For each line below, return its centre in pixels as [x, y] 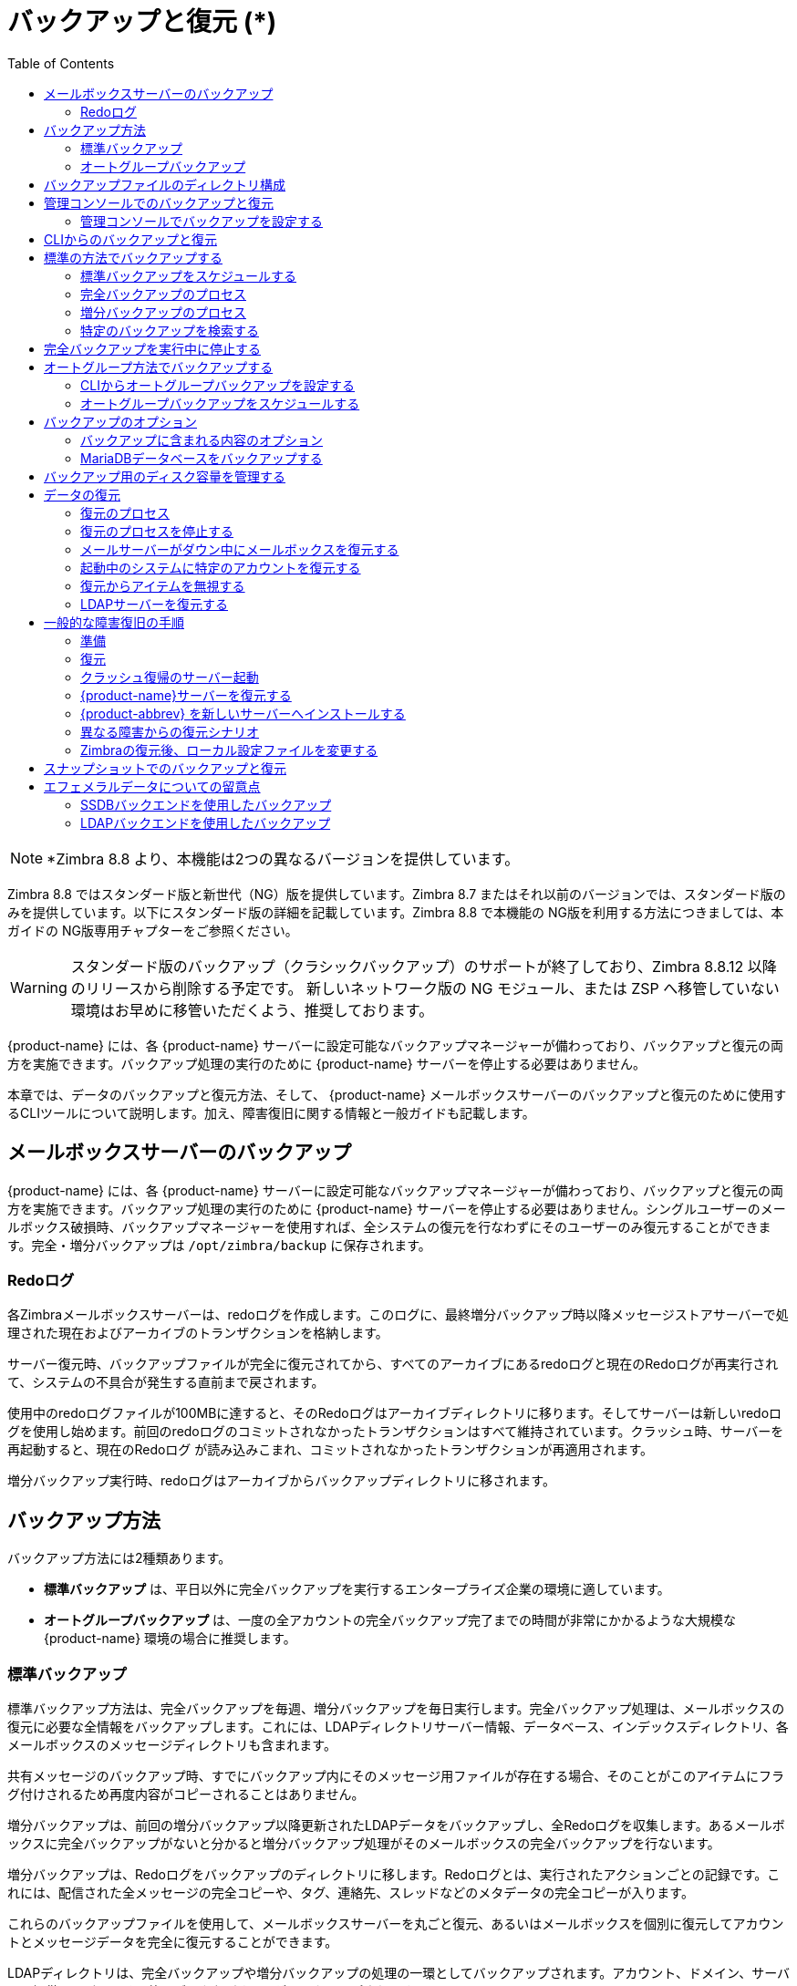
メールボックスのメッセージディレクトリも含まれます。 [172, 1744]
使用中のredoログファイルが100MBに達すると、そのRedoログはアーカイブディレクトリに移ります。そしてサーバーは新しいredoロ [395, 1413]
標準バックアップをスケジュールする [189, 275]
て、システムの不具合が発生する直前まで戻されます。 [166, 1382]
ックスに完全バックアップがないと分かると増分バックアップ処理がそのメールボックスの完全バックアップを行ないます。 [364, 1843]
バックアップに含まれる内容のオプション [202, 440]
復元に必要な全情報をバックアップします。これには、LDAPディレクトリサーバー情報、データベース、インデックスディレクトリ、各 [398, 1726]
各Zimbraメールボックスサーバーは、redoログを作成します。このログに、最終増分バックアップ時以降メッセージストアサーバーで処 [398, 1315]
